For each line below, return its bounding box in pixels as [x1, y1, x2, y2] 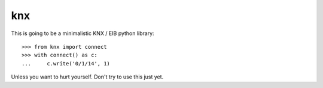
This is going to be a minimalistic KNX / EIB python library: [11, 30, 155, 37]
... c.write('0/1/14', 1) [22, 60, 111, 67]
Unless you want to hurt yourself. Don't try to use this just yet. [11, 73, 164, 80]
